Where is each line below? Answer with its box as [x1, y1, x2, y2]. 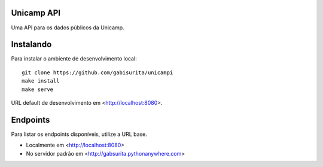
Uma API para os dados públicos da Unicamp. [11, 24, 125, 31]
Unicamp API [11, 8, 61, 18]
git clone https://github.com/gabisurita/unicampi [22, 69, 173, 76]
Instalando [11, 40, 52, 50]
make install [22, 78, 60, 84]
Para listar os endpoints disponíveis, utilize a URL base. [11, 130, 148, 138]
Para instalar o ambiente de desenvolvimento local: [11, 55, 137, 62]
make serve [22, 86, 54, 93]
